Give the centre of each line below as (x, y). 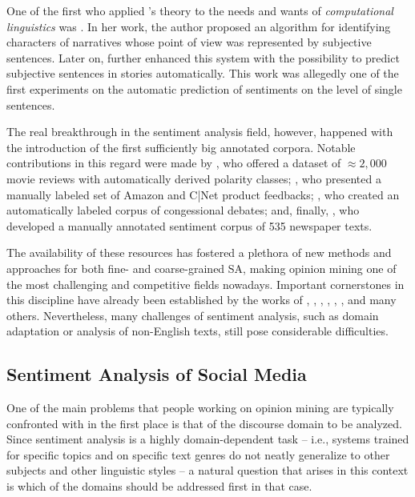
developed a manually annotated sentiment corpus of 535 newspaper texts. (189, 225)
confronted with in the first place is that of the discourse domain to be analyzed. (204, 423)
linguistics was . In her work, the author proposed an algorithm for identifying (199, 26)
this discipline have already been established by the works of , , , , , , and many (201, 300)
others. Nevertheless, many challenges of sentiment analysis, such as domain (193, 315)
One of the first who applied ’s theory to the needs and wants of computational (200, 10)
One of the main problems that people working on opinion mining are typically (200, 408)
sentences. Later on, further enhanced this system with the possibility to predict (203, 57)
